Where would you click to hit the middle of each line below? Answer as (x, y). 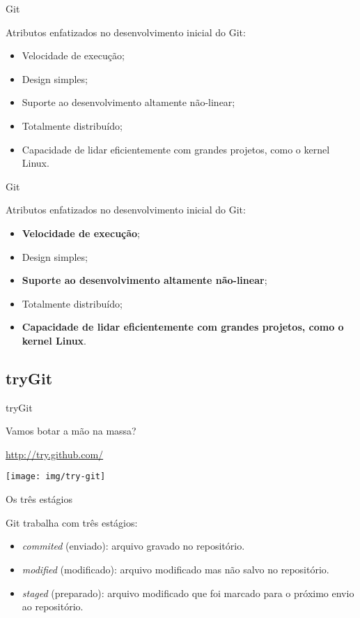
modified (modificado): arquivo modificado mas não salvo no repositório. (175, 569)
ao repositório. (53, 606)
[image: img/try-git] (56, 477)
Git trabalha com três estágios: (72, 522)
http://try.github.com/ (55, 454)
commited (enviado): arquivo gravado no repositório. (133, 546)
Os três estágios (39, 499)
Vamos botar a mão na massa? (71, 431)
